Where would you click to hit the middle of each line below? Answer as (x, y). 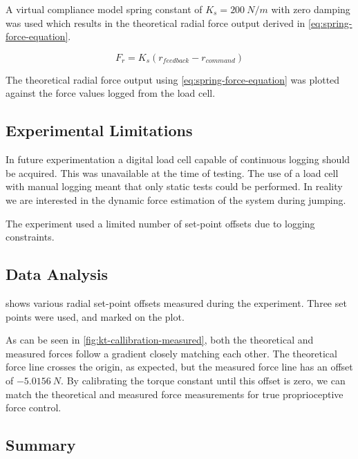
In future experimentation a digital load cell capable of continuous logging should (178, 159)
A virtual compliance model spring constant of (104, 9)
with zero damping (311, 9)
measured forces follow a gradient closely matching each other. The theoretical (171, 353)
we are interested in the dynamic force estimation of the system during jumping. (176, 199)
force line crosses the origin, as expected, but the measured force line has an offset (179, 367)
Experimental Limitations (99, 130)
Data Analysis (57, 274)
